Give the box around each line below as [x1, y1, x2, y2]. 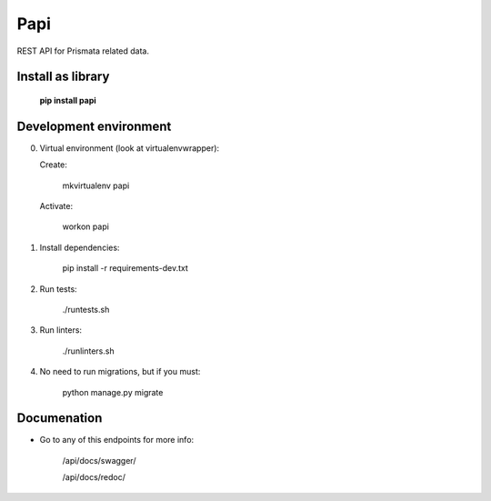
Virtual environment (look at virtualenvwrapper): [39, 142, 220, 154]
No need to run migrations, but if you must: [39, 366, 201, 377]
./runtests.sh [62, 304, 110, 315]
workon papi [62, 221, 109, 232]
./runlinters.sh [62, 346, 115, 356]
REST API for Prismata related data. [16, 45, 150, 56]
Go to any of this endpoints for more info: [39, 435, 195, 446]
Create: [39, 159, 68, 170]
